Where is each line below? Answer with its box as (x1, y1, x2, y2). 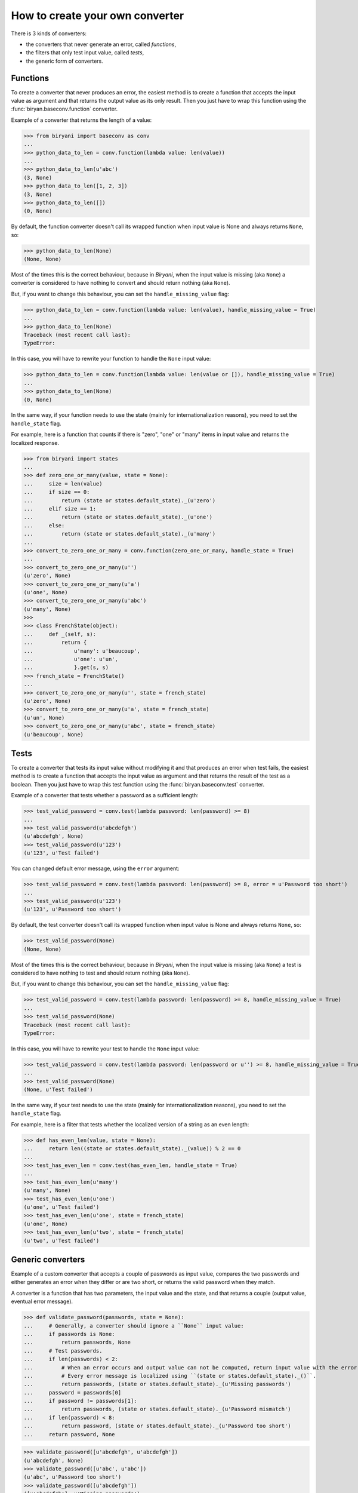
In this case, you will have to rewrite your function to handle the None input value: (11, 355, 211, 363)
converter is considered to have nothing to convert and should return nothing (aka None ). (11, 279, 230, 287)
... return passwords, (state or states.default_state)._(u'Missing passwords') (23, 1381, 292, 1388)
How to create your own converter (11, 9, 184, 22)
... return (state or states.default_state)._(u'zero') (23, 497, 216, 504)
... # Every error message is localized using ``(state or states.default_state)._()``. (23, 1372, 316, 1379)
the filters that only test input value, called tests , (26, 49, 144, 56)
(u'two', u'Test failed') (23, 1237, 100, 1244)
